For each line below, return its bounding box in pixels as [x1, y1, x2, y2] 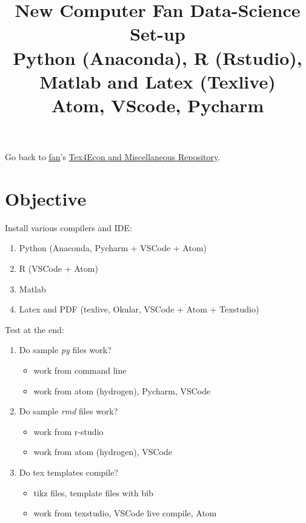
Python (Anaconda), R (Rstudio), [13, 45, 302, 70]
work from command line [33, 364, 127, 376]
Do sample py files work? [19, 343, 111, 356]
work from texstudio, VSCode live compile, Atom [33, 507, 217, 519]
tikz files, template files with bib [33, 486, 153, 499]
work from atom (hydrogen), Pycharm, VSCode [33, 384, 211, 397]
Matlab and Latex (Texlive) [39, 69, 276, 93]
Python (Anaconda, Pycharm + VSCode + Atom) [19, 241, 207, 254]
